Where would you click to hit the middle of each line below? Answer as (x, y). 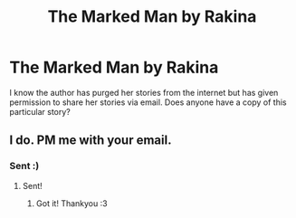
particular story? (40, 111)
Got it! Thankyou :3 (72, 203)
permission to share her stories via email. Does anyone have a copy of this (148, 102)
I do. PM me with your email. (91, 141)
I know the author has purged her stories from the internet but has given (144, 92)
